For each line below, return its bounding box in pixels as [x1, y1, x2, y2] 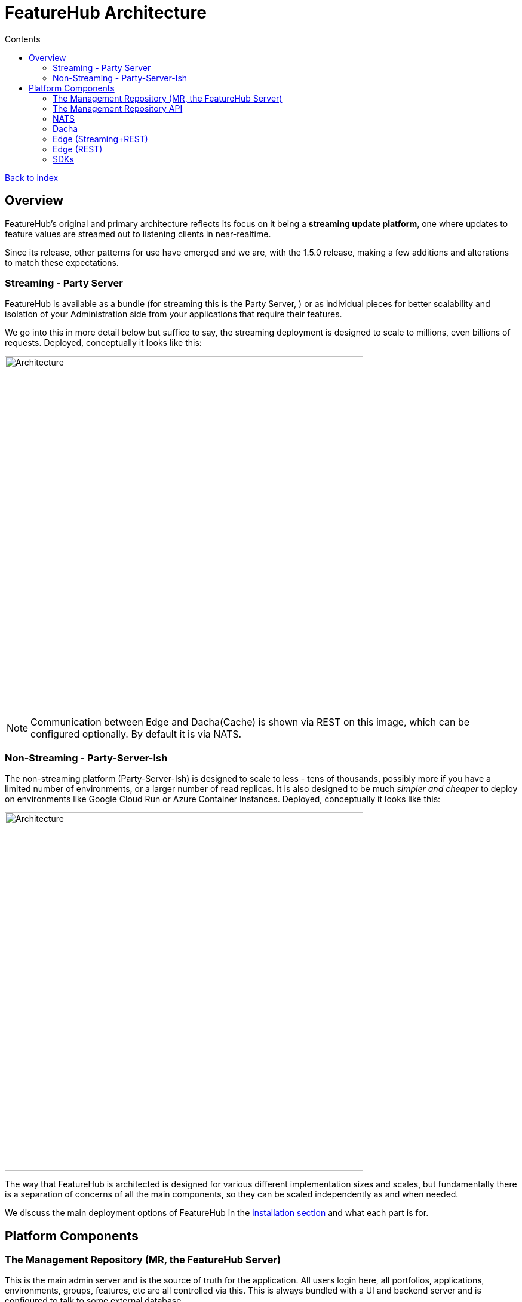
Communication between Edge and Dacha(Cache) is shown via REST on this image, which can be [30, 716, 470, 729]
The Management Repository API [53, 103, 183, 113]
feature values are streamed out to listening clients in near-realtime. [5, 228, 271, 239]
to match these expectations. [5, 257, 119, 268]
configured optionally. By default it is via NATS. [30, 728, 242, 741]
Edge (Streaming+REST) [53, 133, 148, 144]
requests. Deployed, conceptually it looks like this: [5, 337, 202, 348]
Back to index [5, 172, 59, 183]
